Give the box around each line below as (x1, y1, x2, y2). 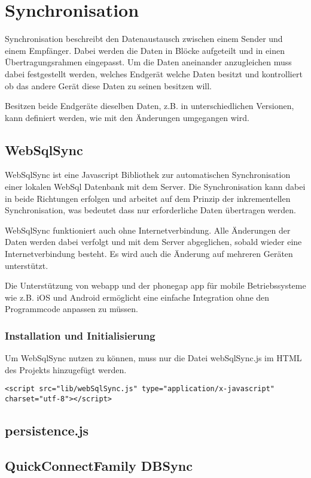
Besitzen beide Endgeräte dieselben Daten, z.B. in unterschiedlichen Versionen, (5, 99, 294, 112)
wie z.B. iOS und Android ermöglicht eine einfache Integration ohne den (5, 291, 270, 303)
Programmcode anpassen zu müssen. (5, 302, 139, 315)
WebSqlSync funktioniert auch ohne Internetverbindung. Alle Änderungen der (5, 223, 291, 236)
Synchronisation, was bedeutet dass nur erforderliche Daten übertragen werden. (5, 204, 296, 216)
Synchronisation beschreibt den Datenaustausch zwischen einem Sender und (5, 32, 283, 45)
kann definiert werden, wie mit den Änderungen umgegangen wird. (5, 111, 249, 123)
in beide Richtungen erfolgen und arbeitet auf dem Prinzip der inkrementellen (5, 192, 291, 204)
